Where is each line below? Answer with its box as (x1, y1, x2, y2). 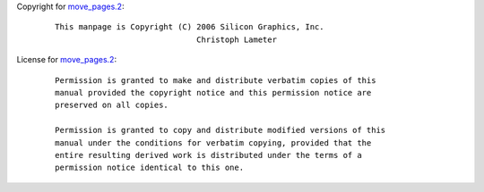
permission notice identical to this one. (55, 163, 245, 173)
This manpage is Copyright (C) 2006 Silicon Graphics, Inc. (55, 22, 324, 32)
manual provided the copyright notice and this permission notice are (55, 88, 372, 97)
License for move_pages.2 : (16, 54, 117, 65)
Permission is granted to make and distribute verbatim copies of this (55, 75, 376, 85)
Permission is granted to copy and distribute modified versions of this (55, 125, 386, 136)
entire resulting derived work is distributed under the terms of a (55, 150, 362, 160)
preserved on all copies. (55, 100, 169, 111)
